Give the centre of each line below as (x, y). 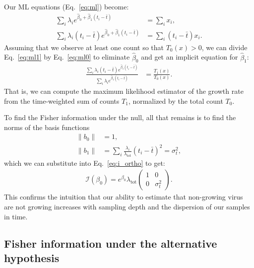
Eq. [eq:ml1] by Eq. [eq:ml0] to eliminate (67, 57)
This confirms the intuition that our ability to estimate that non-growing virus (124, 197)
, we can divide (224, 47)
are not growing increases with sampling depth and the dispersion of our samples (127, 207)
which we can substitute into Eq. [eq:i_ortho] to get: (85, 163)
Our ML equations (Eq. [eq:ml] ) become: (66, 6)
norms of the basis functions (47, 127)
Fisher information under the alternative (111, 243)
